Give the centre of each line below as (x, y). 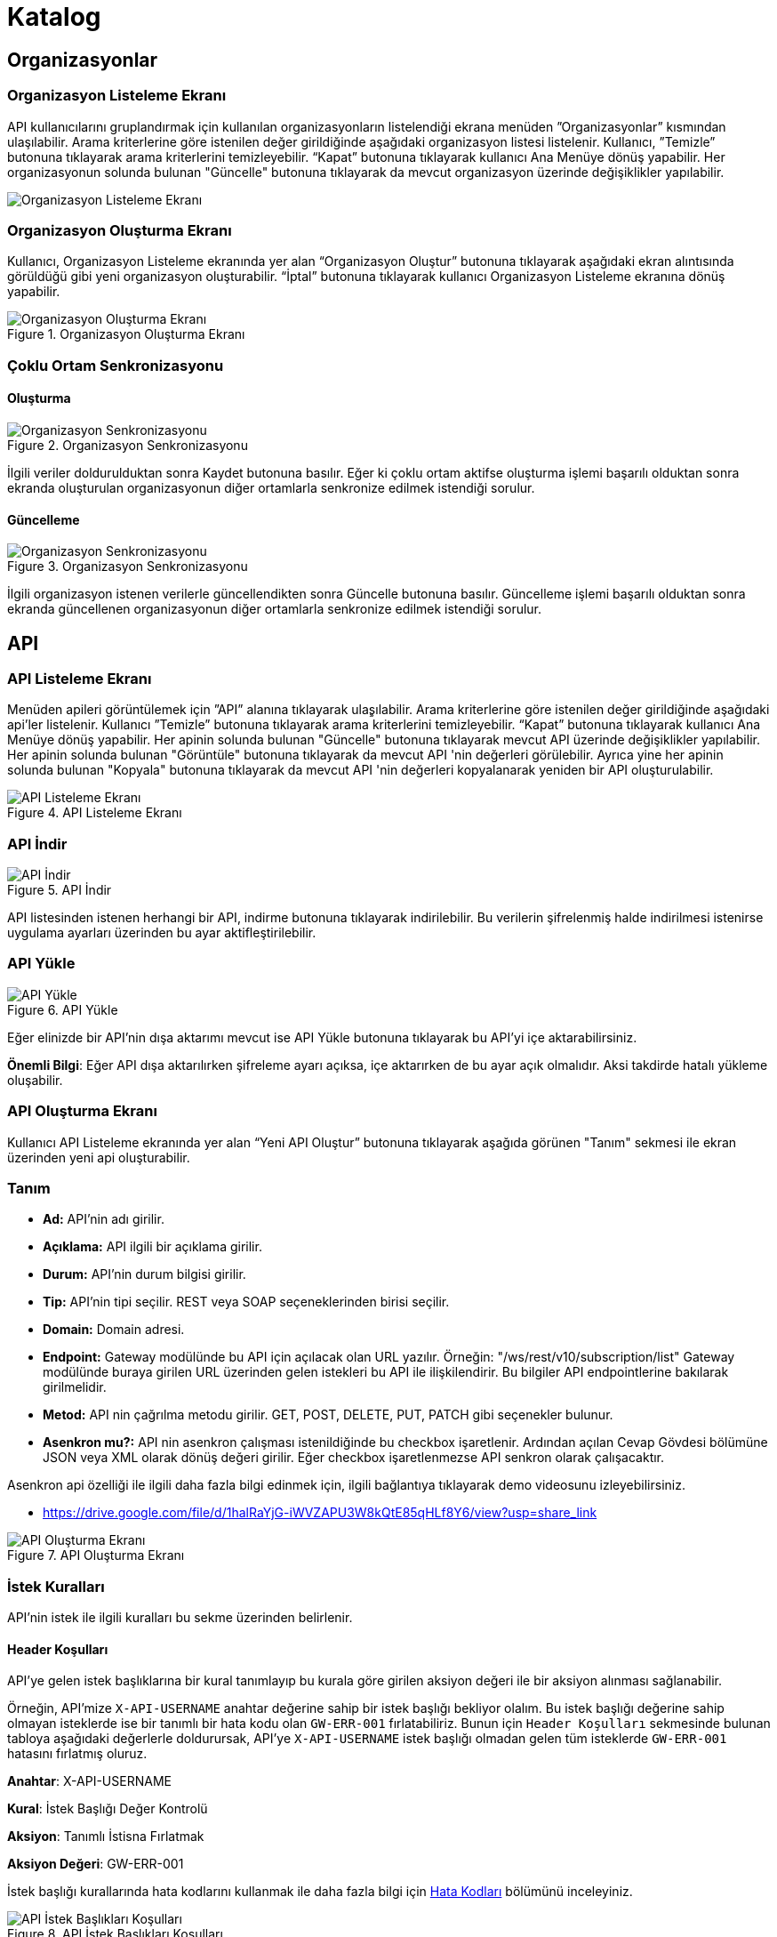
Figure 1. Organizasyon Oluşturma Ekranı (126, 334)
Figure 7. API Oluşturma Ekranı (96, 1555)
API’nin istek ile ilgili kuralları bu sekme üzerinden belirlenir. (180, 1618)
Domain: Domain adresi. (114, 1330)
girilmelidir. (75, 1387)
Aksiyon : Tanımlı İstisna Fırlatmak (106, 1837)
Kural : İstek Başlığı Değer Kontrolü (108, 1809)
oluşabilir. (35, 1080)
